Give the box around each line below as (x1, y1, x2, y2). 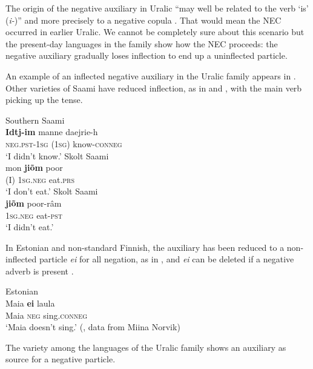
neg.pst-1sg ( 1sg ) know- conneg (5, 137, 122, 150)
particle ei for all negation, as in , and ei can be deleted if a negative (39, 253, 294, 265)
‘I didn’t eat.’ (5, 221, 54, 233)
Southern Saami (5, 113, 65, 126)
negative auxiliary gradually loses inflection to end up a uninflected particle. (5, 49, 288, 62)
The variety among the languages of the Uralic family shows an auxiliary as (5, 341, 286, 353)
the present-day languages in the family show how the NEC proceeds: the (5, 37, 278, 50)
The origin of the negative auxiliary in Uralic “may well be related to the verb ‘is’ (5, 2, 309, 14)
